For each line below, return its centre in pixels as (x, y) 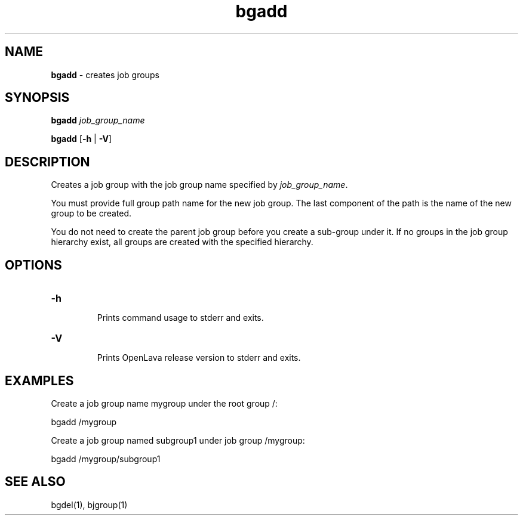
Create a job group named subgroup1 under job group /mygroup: (178, 440)
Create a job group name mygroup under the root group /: (164, 403)
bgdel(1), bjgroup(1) (89, 504)
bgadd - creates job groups (105, 75)
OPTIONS (33, 265)
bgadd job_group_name (98, 120)
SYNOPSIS (37, 98)
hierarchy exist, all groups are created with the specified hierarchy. (182, 242)
